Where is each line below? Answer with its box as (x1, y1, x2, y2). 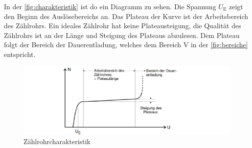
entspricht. (4, 49, 36, 59)
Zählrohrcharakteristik (23, 136, 91, 146)
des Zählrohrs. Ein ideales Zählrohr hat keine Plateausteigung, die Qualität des (4, 20, 241, 31)
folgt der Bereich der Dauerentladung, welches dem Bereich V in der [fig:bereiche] (4, 39, 248, 50)
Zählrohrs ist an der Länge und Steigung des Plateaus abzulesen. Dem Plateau (4, 30, 240, 40)
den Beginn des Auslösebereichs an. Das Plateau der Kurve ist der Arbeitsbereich (4, 11, 249, 21)
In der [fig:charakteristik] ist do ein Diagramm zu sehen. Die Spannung (4, 1, 216, 11)
